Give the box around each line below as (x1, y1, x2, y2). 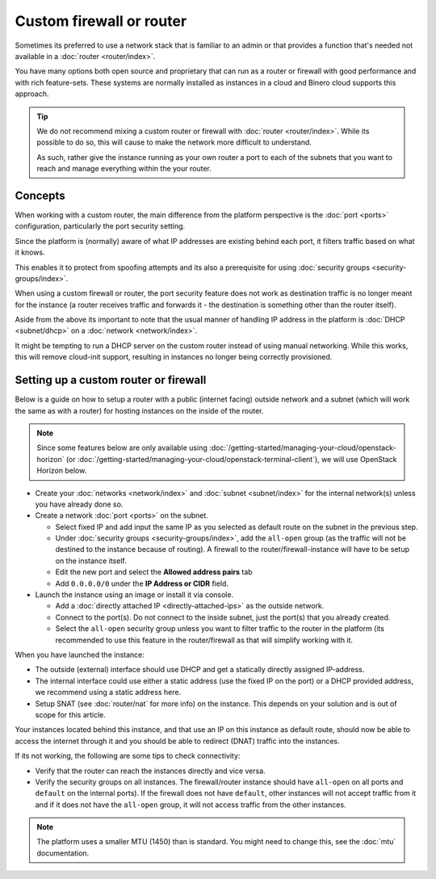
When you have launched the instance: (15, 650, 145, 659)
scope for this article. (35, 709, 107, 719)
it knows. (15, 247, 45, 258)
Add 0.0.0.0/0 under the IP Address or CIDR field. (55, 578, 229, 588)
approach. (15, 89, 49, 99)
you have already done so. (35, 499, 124, 509)
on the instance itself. (55, 556, 127, 566)
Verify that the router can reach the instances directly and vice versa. (35, 766, 266, 776)
